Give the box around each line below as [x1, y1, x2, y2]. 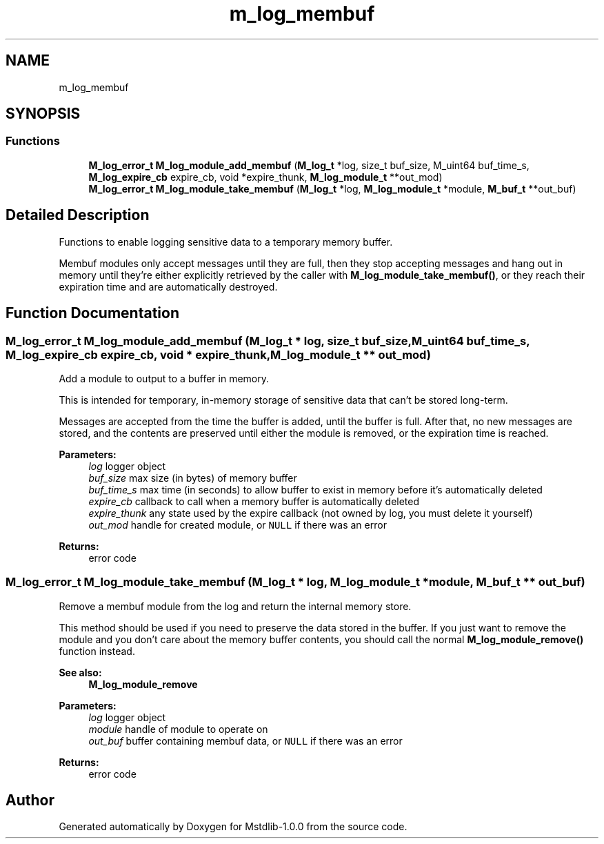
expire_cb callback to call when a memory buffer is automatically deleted [88, 495, 420, 507]
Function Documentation [6, 304, 179, 322]
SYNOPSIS [6, 105, 81, 123]
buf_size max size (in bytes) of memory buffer [88, 471, 297, 484]
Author [6, 792, 54, 809]
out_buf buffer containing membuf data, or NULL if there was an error [88, 734, 403, 747]
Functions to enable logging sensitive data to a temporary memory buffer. [59, 235, 393, 248]
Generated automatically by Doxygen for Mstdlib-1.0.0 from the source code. [59, 821, 407, 833]
